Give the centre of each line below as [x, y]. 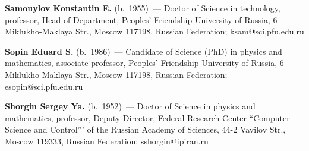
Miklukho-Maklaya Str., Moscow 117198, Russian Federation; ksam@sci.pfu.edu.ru [154, 31]
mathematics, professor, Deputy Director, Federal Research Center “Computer [147, 117]
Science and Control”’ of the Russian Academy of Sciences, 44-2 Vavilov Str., [145, 129]
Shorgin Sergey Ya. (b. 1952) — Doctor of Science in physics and [130, 106]
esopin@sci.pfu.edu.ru [44, 86]
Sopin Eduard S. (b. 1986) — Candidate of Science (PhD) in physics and [144, 51]
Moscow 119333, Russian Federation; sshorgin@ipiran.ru [107, 141]
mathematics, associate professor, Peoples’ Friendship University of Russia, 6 [144, 63]
